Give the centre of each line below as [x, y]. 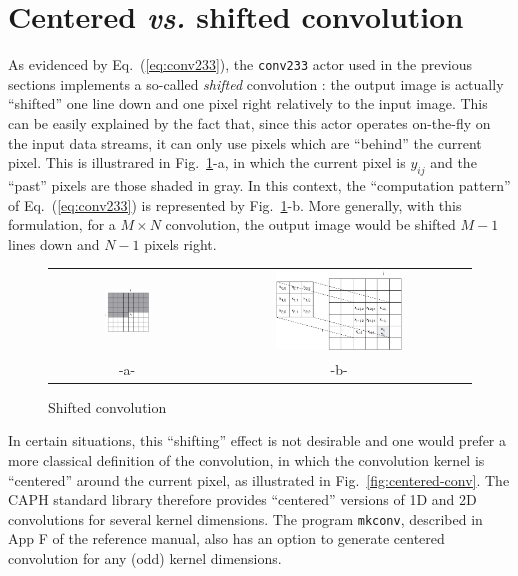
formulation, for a [62, 224]
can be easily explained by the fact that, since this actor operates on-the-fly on [249, 122]
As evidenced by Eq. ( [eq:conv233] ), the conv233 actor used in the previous [240, 64]
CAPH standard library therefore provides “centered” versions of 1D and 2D [242, 499]
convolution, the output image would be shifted [310, 224]
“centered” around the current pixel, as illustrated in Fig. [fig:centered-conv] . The [259, 479]
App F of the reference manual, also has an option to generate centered [226, 538]
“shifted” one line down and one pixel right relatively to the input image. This [248, 103]
